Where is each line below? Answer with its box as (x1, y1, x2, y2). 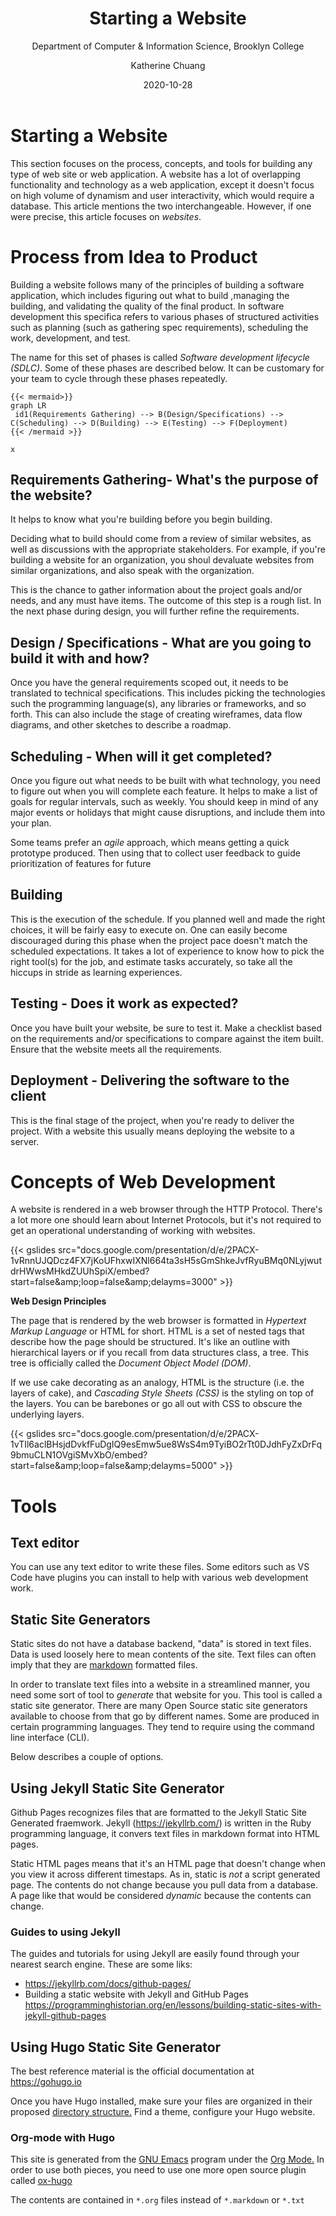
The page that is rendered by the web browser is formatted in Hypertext (10, 1315, 307, 1327)
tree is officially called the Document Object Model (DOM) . (10, 1357, 252, 1369)
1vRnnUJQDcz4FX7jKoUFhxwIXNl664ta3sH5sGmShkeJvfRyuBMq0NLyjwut (10, 1255, 322, 1267)
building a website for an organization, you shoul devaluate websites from (10, 554, 315, 566)
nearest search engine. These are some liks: (10, 1958, 193, 1971)
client (10, 1088, 47, 1105)
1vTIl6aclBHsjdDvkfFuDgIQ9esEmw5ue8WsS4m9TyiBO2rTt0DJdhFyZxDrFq (10, 1438, 323, 1451)
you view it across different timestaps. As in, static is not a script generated (10, 1868, 321, 1881)
